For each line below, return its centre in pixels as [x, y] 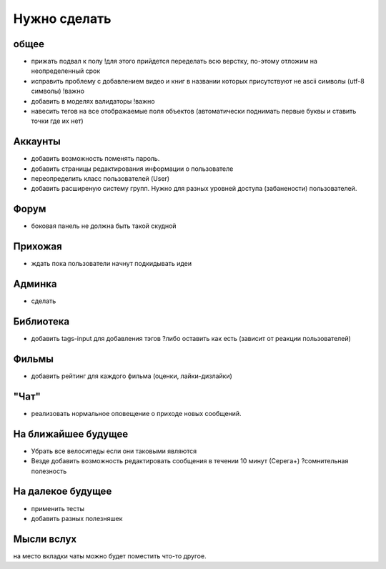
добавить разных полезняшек [77, 518]
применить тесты [58, 508]
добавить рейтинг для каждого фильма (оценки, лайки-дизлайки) [132, 376]
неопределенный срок [66, 71]
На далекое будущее [63, 491]
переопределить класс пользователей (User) [100, 179]
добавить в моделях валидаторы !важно [93, 101]
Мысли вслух [45, 539]
